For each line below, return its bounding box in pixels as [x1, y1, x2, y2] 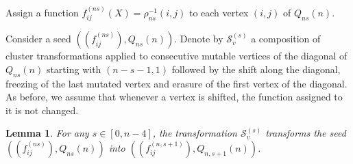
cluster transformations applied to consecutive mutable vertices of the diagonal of [5, 49, 348, 63]
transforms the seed [265, 126, 346, 140]
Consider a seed [5, 31, 71, 46]
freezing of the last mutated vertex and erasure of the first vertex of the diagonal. [5, 76, 348, 90]
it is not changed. [5, 102, 79, 117]
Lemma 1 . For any [5, 126, 89, 140]
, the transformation [152, 126, 237, 140]
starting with [46, 61, 101, 76]
